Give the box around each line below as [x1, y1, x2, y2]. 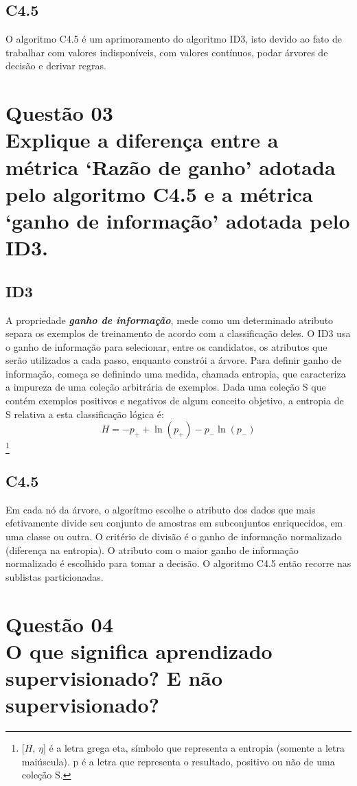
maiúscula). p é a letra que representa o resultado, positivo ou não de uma [21, 754, 335, 768]
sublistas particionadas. [5, 569, 104, 583]
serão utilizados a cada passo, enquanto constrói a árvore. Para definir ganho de [5, 353, 341, 367]
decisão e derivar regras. [5, 58, 106, 73]
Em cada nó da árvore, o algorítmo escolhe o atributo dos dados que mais [5, 502, 316, 516]
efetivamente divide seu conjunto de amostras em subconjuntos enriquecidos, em [5, 516, 343, 530]
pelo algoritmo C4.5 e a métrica [5, 179, 313, 207]
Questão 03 [5, 99, 113, 127]
